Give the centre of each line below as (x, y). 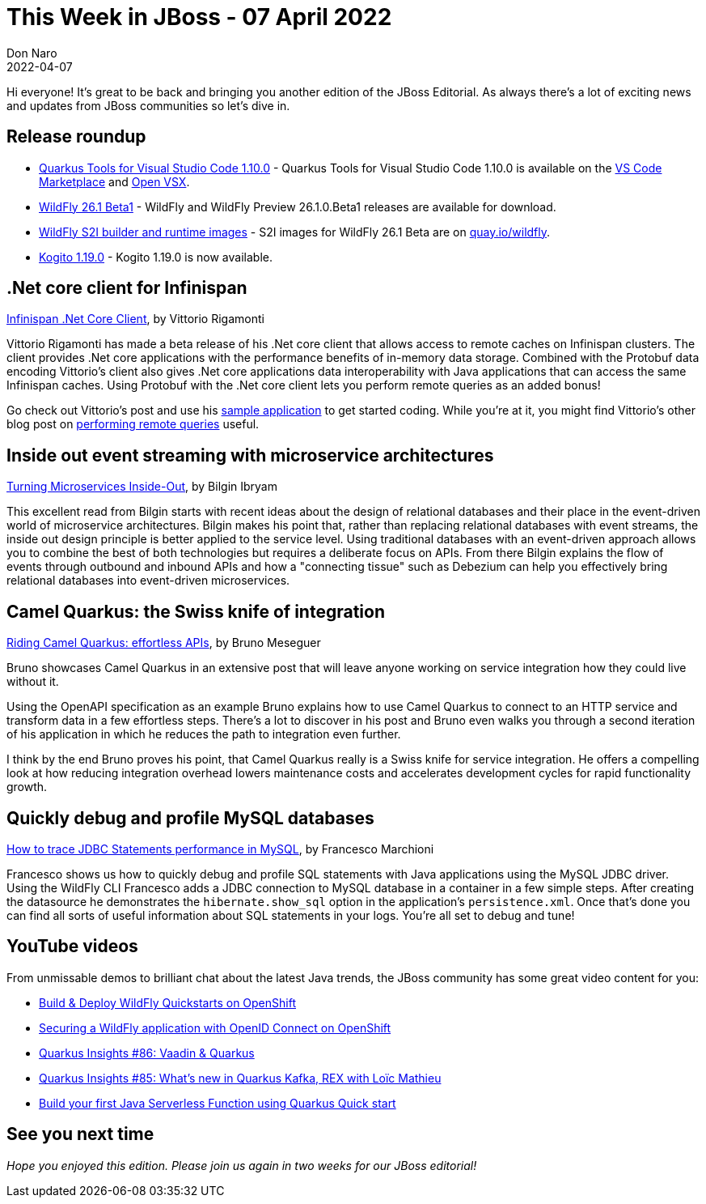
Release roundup (76, 137)
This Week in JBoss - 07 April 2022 (199, 17)
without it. (33, 682)
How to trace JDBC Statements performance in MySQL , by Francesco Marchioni (220, 849)
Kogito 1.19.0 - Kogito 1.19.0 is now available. (156, 257)
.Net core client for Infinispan (127, 288)
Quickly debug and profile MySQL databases (190, 818)
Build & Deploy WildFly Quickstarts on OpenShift (167, 1002)
